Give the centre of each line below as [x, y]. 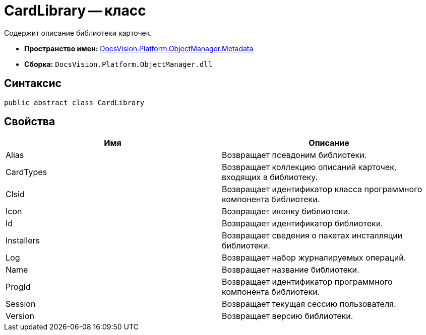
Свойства [30, 122]
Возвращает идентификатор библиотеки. [302, 224]
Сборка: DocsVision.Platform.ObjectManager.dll [118, 64]
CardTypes [26, 172]
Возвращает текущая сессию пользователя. [309, 304]
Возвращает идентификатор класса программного [322, 189]
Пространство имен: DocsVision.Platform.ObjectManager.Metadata [139, 48]
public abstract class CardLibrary [74, 102]
